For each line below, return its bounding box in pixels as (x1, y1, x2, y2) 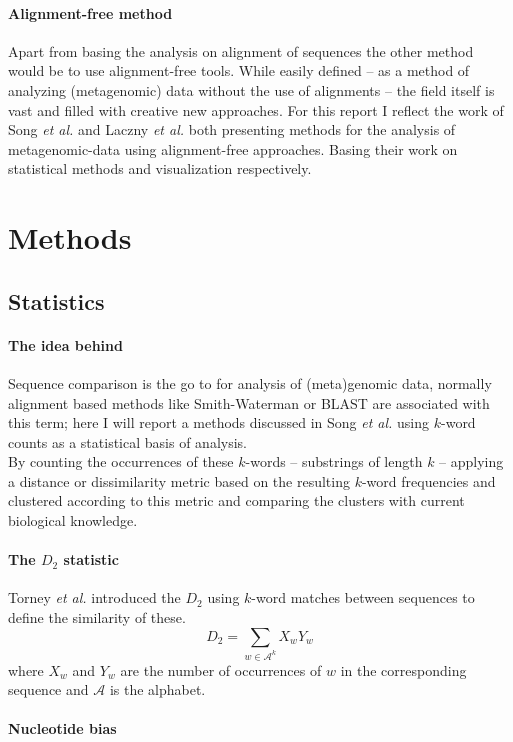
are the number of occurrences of (120, 659, 322, 680)
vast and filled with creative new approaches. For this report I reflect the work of (8, 99, 504, 120)
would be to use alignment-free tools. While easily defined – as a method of (8, 60, 470, 81)
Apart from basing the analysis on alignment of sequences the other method (8, 40, 474, 61)
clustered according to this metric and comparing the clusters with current (8, 490, 465, 511)
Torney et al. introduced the (8, 587, 181, 608)
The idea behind (8, 334, 123, 355)
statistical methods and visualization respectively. (8, 158, 312, 179)
